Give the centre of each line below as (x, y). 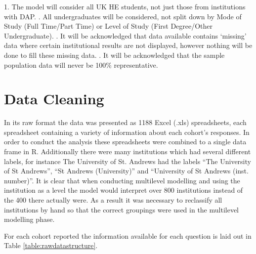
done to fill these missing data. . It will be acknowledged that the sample (114, 55)
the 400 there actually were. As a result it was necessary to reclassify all (113, 200)
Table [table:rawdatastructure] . (51, 245)
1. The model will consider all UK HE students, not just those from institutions (125, 6)
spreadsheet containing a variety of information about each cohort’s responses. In (127, 132)
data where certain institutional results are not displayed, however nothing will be (128, 45)
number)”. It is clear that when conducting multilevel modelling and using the (122, 180)
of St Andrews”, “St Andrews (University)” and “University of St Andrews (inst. (126, 171)
